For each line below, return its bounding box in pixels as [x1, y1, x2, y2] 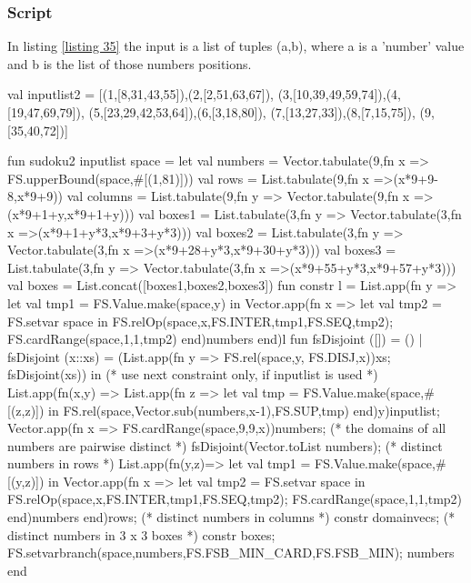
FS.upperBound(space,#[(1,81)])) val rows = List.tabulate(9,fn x [7, 168, 370, 187]
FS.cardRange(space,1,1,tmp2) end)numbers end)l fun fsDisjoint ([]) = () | [7, 329, 423, 348]
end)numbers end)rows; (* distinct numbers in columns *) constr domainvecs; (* [7, 508, 456, 527]
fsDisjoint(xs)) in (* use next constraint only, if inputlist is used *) [7, 365, 378, 384]
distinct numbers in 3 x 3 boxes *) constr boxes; [7, 525, 276, 544]
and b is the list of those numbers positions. [7, 54, 252, 73]
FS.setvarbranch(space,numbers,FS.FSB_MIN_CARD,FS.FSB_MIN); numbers [7, 543, 455, 562]
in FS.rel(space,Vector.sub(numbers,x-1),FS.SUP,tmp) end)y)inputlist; [48, 400, 440, 419]
